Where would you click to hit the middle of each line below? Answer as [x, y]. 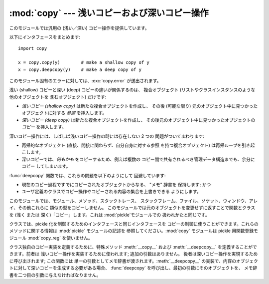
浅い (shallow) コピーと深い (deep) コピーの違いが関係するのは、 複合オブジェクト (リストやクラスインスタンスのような [132, 90]
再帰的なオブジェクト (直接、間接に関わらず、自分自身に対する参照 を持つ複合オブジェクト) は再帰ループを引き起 [138, 145]
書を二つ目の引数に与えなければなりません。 [55, 275]
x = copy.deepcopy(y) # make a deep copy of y [80, 69]
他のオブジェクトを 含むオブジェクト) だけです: [58, 97]
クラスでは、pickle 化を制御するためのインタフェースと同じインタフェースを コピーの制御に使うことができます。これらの [134, 224]
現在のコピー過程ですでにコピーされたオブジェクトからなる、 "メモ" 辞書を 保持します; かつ [116, 184]
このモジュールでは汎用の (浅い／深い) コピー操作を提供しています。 [79, 28]
